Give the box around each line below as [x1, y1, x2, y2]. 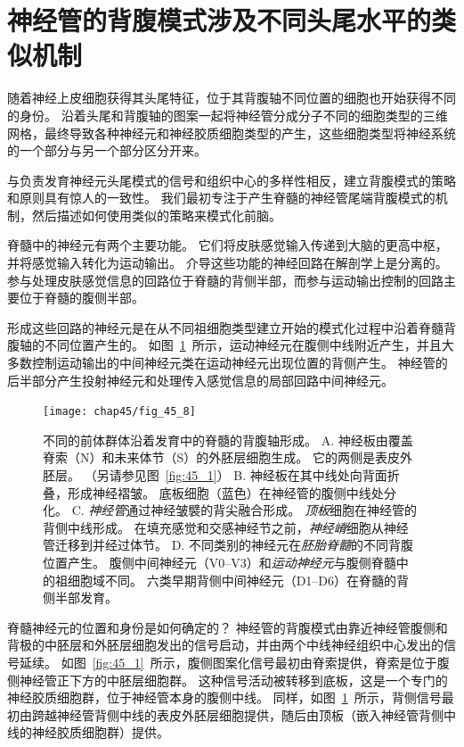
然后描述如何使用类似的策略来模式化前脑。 [31, 205, 281, 224]
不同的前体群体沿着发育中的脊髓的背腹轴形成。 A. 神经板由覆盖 [43, 430, 413, 449]
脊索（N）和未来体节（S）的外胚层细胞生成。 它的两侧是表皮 [43, 448, 400, 467]
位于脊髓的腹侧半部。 [19, 288, 144, 307]
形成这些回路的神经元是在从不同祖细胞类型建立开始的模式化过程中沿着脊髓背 [7, 318, 456, 336]
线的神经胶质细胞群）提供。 [7, 723, 169, 742]
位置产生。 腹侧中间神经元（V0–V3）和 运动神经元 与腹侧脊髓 [43, 553, 396, 572]
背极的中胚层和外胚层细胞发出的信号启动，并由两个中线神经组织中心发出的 [7, 635, 444, 654]
